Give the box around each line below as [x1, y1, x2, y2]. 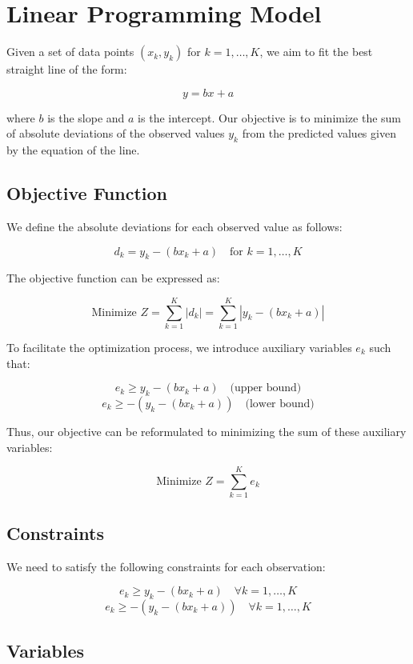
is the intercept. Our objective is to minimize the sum [138, 109, 402, 126]
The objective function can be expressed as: [6, 270, 220, 286]
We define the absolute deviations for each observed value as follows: [6, 218, 343, 234]
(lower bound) [245, 398, 315, 410]
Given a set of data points [6, 43, 134, 60]
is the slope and [47, 109, 125, 126]
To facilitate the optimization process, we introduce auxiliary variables [6, 339, 352, 356]
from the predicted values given [242, 125, 396, 142]
